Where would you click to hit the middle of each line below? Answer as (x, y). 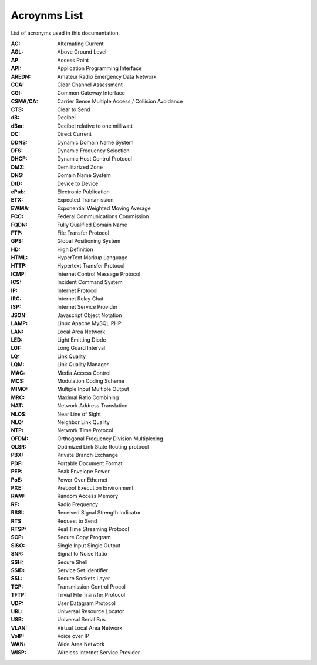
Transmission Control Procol (91, 587)
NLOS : (19, 414)
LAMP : (19, 323)
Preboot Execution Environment (95, 488)
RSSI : (18, 513)
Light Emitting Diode (82, 340)
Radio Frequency (78, 504)
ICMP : (18, 274)
